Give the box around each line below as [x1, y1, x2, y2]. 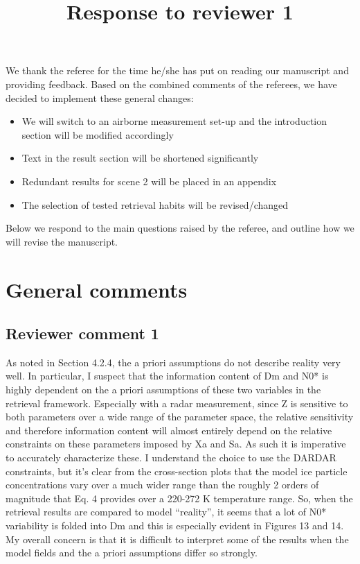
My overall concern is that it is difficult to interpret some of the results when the [6, 531, 349, 546]
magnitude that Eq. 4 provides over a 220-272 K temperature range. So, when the [6, 490, 353, 505]
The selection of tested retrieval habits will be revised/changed [21, 197, 289, 212]
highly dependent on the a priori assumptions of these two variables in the [6, 382, 321, 397]
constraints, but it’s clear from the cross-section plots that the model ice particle [6, 463, 348, 478]
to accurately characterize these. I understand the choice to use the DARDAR [6, 450, 336, 465]
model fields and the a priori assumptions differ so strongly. [6, 545, 258, 560]
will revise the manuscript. [6, 234, 118, 248]
